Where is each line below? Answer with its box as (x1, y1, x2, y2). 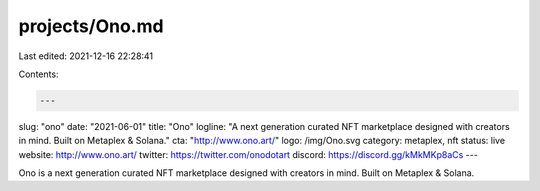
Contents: (18, 68, 59, 80)
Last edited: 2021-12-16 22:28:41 (18, 50, 154, 62)
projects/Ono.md (18, 15, 164, 37)
